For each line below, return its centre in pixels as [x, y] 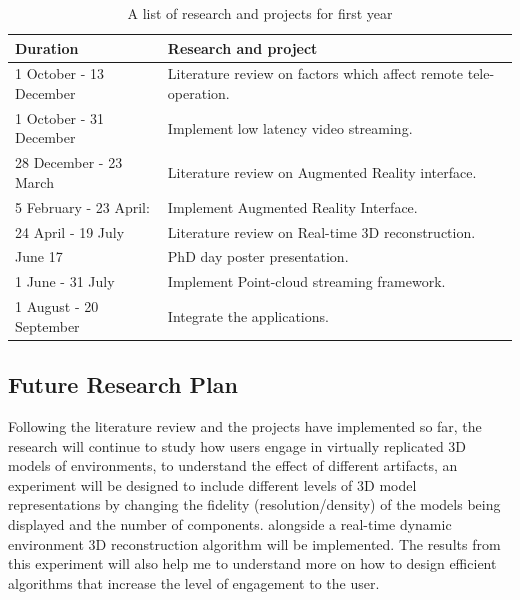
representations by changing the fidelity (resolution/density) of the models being [254, 504]
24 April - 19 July [70, 231]
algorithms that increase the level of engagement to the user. [194, 582]
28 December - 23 [69, 162]
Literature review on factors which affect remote [315, 73]
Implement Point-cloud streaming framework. [306, 281]
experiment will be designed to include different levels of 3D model [212, 484]
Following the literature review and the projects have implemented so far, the [245, 426]
